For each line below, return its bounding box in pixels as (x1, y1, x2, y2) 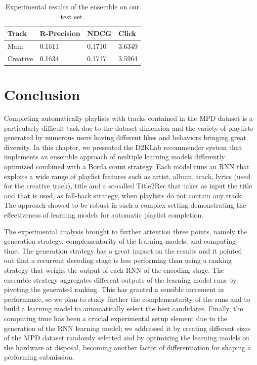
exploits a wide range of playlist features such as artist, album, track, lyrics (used (4, 171, 251, 181)
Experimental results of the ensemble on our (5, 1, 140, 11)
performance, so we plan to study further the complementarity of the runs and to (4, 293, 250, 304)
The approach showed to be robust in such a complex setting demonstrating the (4, 200, 246, 210)
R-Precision (40, 28, 81, 38)
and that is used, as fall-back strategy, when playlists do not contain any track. (4, 190, 244, 200)
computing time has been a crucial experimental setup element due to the (4, 313, 227, 323)
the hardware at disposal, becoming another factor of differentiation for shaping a (4, 342, 251, 352)
